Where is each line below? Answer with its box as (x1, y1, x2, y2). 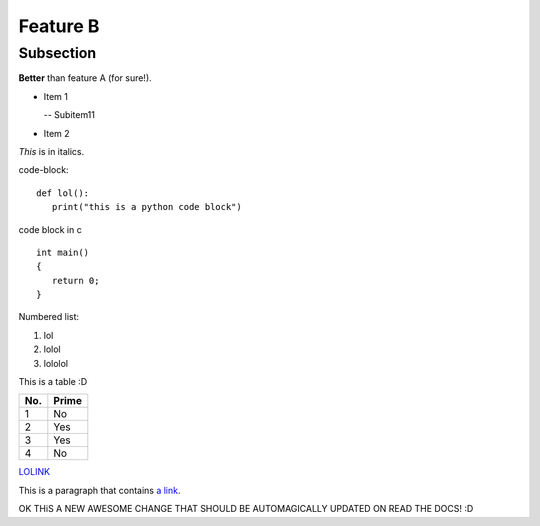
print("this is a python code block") (51, 201, 242, 213)
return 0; (51, 275, 100, 286)
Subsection (18, 44, 97, 62)
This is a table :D (18, 376, 88, 388)
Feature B (18, 15, 100, 37)
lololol (43, 357, 69, 369)
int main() (36, 246, 90, 258)
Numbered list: (18, 311, 80, 323)
